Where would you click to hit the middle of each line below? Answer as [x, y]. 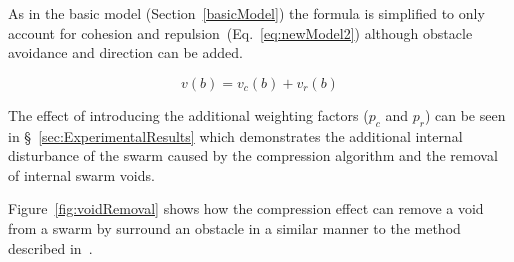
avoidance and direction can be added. [125, 52]
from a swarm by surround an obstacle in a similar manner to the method [234, 227]
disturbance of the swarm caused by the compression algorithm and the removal [253, 155]
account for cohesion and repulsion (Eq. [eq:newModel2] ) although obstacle [240, 32]
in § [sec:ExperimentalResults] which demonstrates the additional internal [235, 135]
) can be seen [465, 114]
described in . [50, 247]
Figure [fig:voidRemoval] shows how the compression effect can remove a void [246, 208]
